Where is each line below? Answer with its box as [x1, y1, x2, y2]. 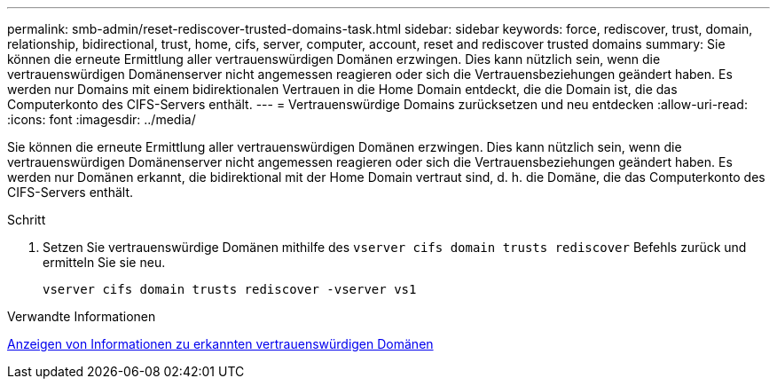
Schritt [7, 212, 46, 227]
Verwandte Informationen [7, 309, 156, 324]
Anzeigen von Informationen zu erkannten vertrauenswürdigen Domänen [7, 336, 434, 351]
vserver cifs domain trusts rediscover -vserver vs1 [43, 282, 417, 296]
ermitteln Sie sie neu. [43, 255, 166, 270]
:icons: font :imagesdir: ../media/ [7, 112, 196, 127]
